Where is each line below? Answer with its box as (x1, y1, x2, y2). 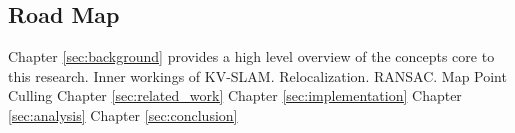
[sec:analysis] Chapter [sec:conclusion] (8, 104, 238, 125)
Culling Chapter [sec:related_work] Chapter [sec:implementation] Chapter (8, 85, 462, 106)
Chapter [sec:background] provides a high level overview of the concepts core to (8, 46, 495, 67)
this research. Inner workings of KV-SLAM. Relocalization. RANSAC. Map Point (8, 65, 507, 86)
